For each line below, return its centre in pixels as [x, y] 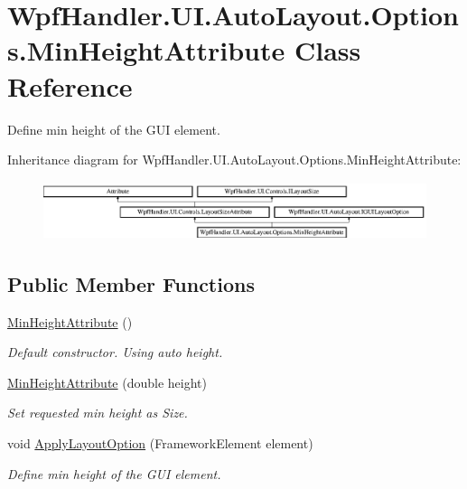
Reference [70, 85]
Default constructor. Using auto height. [115, 352]
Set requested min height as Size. [98, 413]
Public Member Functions [131, 283]
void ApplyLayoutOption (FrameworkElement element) [160, 442]
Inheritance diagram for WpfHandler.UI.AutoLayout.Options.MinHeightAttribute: [234, 160]
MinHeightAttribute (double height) [107, 382]
